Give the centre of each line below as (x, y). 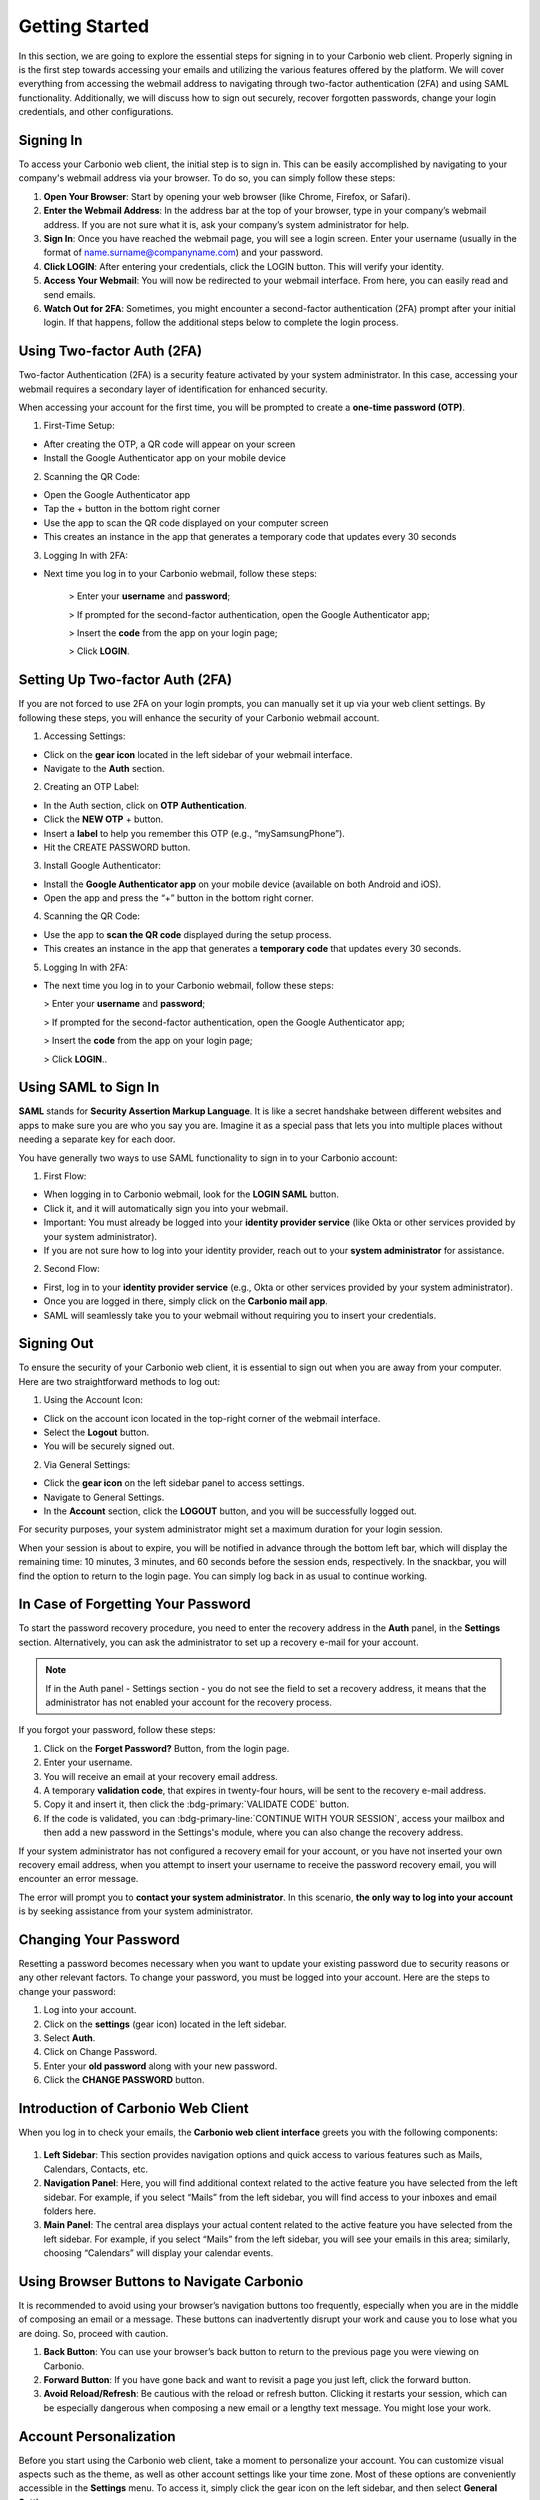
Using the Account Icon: (93, 1400)
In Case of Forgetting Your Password (135, 1604)
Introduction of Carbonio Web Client (133, 2108)
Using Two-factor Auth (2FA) (110, 351)
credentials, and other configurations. (96, 112)
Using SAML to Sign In (89, 1087)
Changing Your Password (99, 1939)
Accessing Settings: (84, 736)
